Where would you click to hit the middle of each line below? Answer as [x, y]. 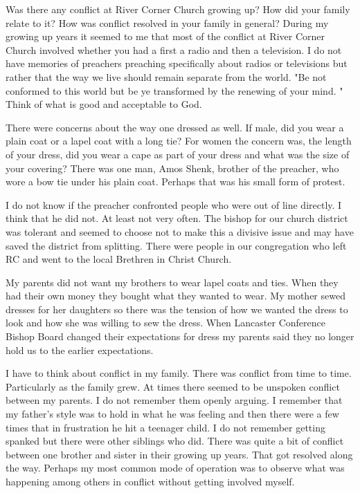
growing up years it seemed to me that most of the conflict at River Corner [165, 36]
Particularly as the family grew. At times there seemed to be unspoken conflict [173, 386]
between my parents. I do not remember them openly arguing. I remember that [174, 400]
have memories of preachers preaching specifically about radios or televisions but [177, 63]
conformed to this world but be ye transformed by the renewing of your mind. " [174, 90]
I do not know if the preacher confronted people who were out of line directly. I [174, 204]
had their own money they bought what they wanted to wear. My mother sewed [175, 296]
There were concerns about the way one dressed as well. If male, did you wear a [175, 127]
